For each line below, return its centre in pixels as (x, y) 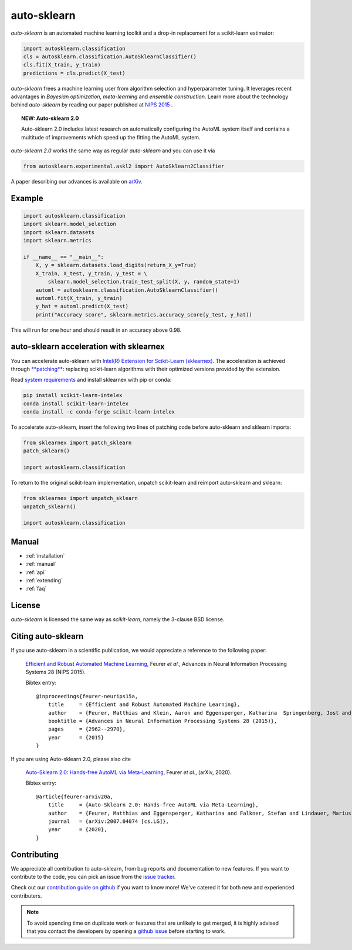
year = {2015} (76, 737)
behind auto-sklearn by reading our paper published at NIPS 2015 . (92, 105)
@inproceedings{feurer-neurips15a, (87, 696)
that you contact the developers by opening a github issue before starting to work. (126, 931)
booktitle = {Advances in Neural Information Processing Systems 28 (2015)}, (163, 721)
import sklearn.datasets (59, 232)
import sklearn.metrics (57, 241)
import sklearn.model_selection (70, 224)
